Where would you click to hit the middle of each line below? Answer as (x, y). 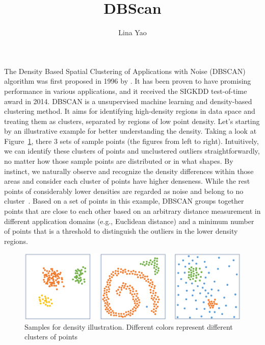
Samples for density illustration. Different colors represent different (129, 326)
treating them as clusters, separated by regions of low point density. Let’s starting (132, 121)
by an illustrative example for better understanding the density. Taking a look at (130, 131)
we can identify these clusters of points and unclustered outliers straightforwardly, (132, 151)
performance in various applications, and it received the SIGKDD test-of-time (126, 91)
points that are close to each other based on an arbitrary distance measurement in (132, 211)
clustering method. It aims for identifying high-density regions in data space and (130, 111)
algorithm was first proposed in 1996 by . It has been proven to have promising (128, 81)
